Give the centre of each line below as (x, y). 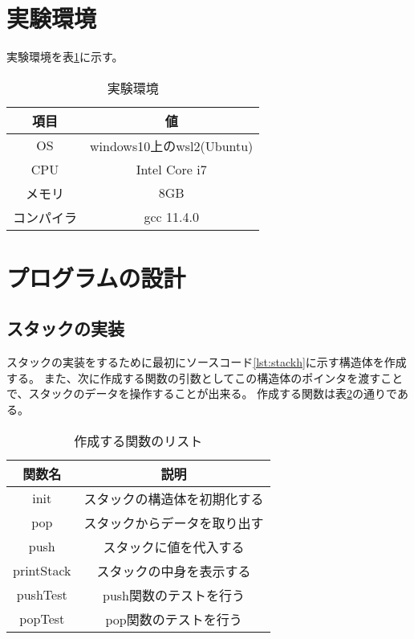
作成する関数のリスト (138, 440)
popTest (42, 619)
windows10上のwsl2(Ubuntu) (172, 145)
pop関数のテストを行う (174, 619)
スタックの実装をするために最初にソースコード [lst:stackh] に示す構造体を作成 (207, 362)
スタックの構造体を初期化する (174, 498)
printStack (42, 571)
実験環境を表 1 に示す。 (65, 57)
